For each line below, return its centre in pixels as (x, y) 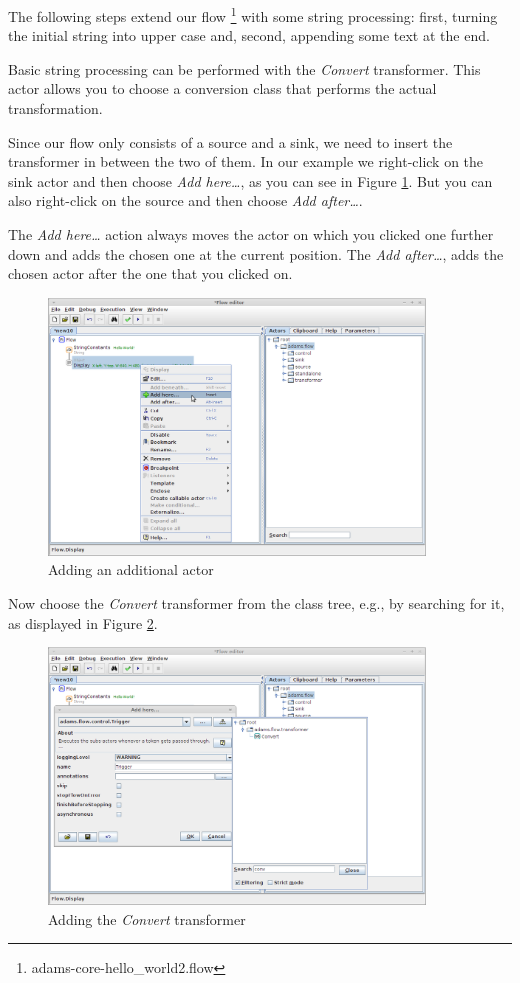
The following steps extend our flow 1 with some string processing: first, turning (253, 14)
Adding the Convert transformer (147, 918)
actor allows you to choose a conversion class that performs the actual (222, 88)
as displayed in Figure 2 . (83, 622)
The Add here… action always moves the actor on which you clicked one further (251, 234)
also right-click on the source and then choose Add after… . (185, 200)
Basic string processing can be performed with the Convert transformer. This (244, 68)
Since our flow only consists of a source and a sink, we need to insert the (230, 141)
